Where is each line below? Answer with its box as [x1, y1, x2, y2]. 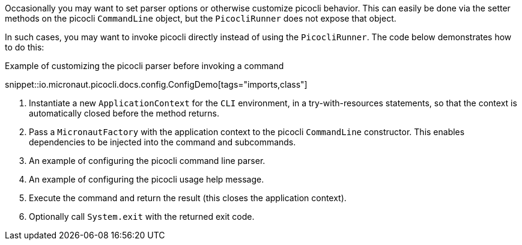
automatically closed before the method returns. [29, 108, 219, 118]
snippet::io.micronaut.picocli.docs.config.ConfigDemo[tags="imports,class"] [5, 79, 308, 89]
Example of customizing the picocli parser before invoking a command [5, 61, 284, 71]
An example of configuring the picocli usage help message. [29, 174, 264, 184]
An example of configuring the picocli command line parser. [29, 156, 266, 166]
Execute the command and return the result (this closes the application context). [29, 193, 347, 203]
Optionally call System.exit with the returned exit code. [29, 211, 255, 222]
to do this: [5, 42, 44, 52]
